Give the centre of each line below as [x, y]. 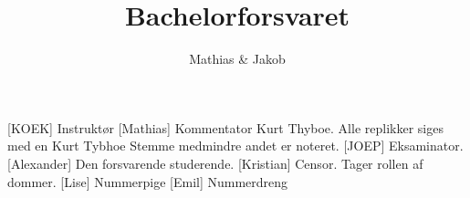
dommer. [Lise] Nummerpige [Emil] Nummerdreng [148, 181]
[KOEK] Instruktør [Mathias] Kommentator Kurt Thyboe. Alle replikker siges [225, 127]
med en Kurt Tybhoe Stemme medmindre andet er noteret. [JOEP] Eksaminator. [235, 146]
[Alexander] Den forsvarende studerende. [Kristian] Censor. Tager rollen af [215, 163]
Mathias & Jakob [237, 59]
